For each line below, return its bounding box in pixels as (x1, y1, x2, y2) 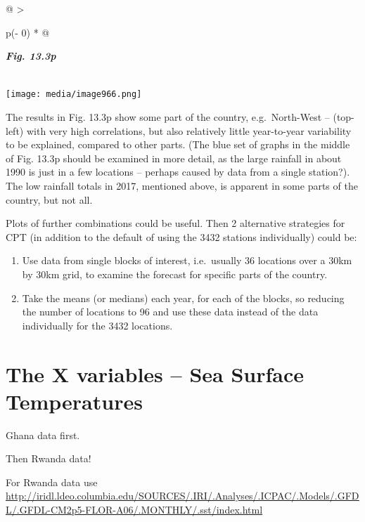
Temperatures (6, 386, 143, 415)
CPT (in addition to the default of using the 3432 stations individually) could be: (6, 229, 357, 244)
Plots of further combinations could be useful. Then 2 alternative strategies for (6, 216, 345, 230)
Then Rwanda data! (6, 451, 91, 466)
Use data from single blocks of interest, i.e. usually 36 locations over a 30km (22, 253, 352, 268)
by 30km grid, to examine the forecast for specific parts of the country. (22, 266, 328, 281)
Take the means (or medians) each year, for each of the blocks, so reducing (22, 290, 345, 305)
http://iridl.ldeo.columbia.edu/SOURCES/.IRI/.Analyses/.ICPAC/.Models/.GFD (6, 488, 359, 503)
